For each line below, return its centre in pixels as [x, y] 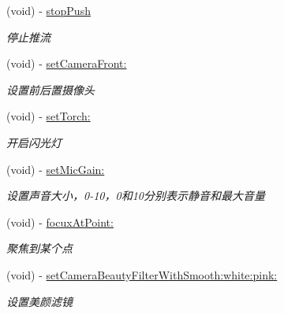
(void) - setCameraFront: [67, 63]
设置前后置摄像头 [50, 89]
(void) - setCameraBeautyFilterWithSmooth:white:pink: [142, 274]
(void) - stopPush [49, 10]
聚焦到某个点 [39, 248]
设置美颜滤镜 [39, 301]
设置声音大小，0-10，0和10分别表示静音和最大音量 [136, 196]
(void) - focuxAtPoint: [60, 222]
